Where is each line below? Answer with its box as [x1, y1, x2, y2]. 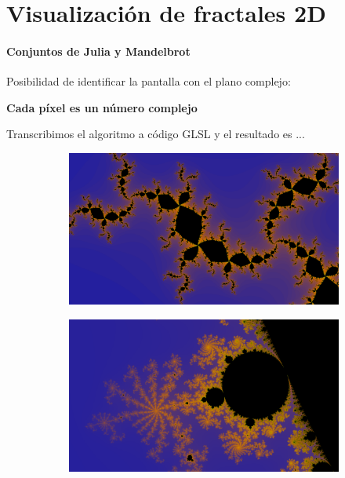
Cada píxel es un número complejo [6, 99, 198, 115]
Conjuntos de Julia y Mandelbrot [6, 42, 191, 59]
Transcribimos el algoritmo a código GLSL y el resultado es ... [6, 126, 305, 142]
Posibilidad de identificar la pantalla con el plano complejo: [6, 73, 291, 89]
